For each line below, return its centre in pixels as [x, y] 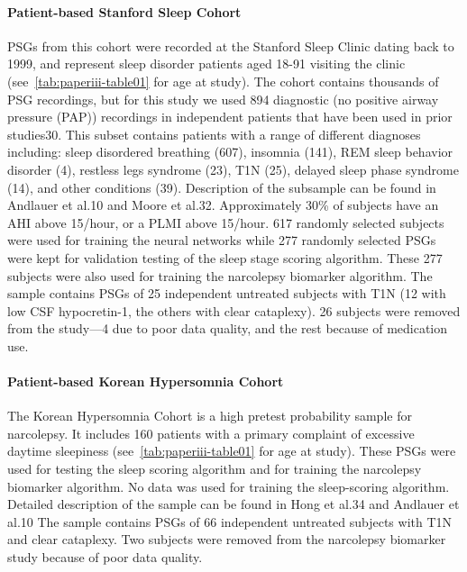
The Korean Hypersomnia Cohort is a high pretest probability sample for [210, 416]
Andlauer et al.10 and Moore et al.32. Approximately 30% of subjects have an [223, 205]
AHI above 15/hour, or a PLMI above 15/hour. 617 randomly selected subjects [226, 222]
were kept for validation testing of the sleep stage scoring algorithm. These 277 [225, 257]
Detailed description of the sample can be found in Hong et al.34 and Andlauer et [233, 504]
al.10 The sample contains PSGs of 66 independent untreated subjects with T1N [230, 521]
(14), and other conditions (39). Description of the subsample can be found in [222, 187]
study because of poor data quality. [105, 557]
